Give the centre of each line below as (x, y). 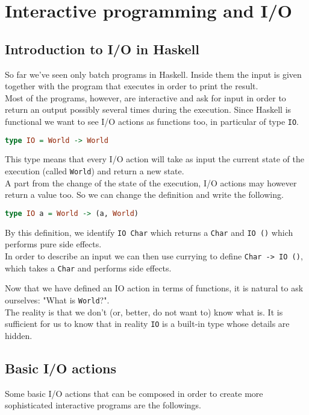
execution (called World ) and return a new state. (95, 171)
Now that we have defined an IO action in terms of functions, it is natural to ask (154, 288)
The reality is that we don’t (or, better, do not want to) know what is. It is (144, 312)
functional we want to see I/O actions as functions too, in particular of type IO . (152, 121)
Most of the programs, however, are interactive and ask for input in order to (145, 97)
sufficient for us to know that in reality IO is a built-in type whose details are (147, 324)
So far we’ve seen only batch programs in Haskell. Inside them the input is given (153, 74)
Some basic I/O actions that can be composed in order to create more (134, 393)
